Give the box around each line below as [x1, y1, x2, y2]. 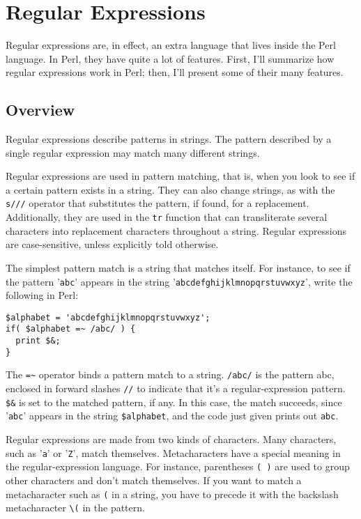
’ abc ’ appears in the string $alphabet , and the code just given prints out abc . [6, 408, 339, 423]
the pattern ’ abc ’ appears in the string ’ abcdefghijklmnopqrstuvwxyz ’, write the [6, 274, 353, 288]
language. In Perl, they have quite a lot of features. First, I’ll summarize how [6, 51, 335, 65]
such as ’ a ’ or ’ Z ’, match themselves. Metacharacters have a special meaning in [6, 445, 341, 460]
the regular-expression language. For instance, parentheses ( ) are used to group [6, 459, 350, 474]
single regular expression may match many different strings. [6, 145, 260, 160]
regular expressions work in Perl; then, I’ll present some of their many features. [6, 65, 344, 79]
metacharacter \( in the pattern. [6, 500, 145, 515]
